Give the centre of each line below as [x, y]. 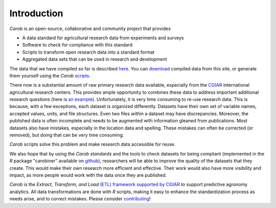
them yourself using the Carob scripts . [50, 75]
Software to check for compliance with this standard [77, 45]
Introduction [36, 13]
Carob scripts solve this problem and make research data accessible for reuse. [93, 144]
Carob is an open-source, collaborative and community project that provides [90, 29]
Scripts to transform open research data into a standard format [88, 52]
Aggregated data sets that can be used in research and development [95, 59]
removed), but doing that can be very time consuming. [67, 135]
